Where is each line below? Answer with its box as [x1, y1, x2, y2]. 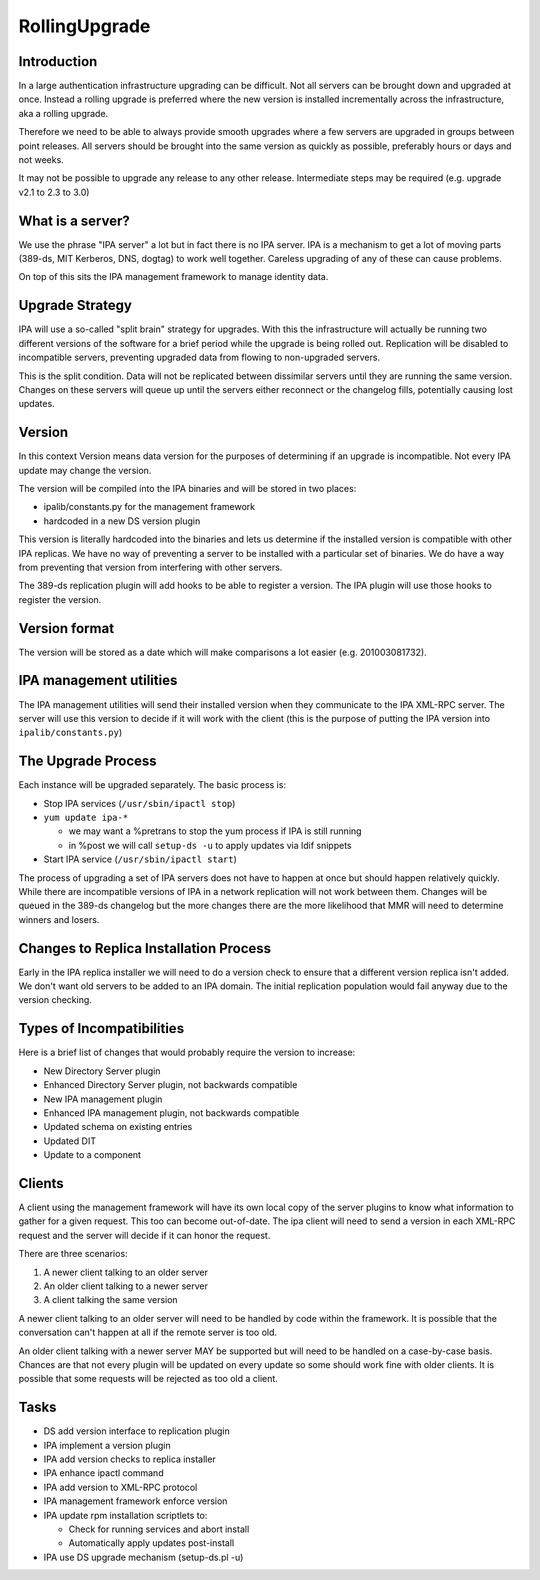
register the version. [18, 593, 102, 605]
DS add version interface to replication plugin [43, 1425, 230, 1437]
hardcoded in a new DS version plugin [43, 515, 201, 527]
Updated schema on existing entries [43, 1121, 193, 1133]
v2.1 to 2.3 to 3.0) [18, 186, 90, 198]
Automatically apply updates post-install [68, 1537, 235, 1549]
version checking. [18, 994, 92, 1006]
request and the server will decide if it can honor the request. [18, 1229, 271, 1241]
